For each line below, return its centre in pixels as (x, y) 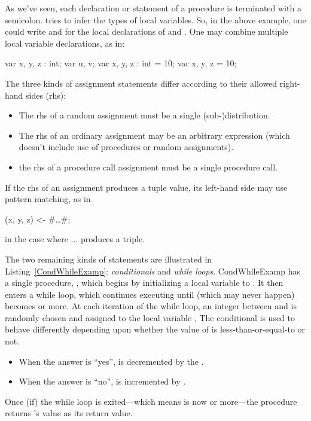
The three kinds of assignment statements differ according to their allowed (141, 83)
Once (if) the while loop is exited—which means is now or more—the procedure (151, 401)
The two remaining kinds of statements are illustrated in (109, 259)
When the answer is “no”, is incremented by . (102, 381)
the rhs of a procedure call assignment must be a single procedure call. (148, 167)
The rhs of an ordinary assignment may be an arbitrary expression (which (154, 135)
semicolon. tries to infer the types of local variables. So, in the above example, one (155, 19)
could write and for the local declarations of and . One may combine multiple (147, 31)
